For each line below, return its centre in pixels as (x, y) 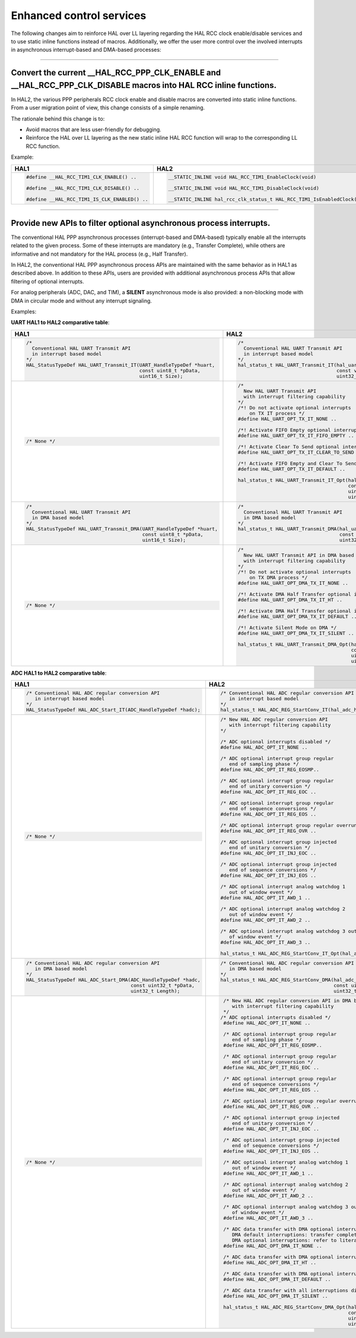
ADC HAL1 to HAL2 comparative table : (59, 673)
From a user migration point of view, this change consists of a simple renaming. (108, 108)
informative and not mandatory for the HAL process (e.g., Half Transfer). (99, 254)
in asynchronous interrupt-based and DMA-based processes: (86, 50)
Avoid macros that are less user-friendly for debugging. (93, 130)
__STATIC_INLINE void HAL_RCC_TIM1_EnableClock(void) (242, 177)
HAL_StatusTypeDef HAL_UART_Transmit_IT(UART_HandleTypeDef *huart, (120, 365)
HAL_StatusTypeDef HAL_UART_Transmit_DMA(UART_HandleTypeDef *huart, (122, 529)
